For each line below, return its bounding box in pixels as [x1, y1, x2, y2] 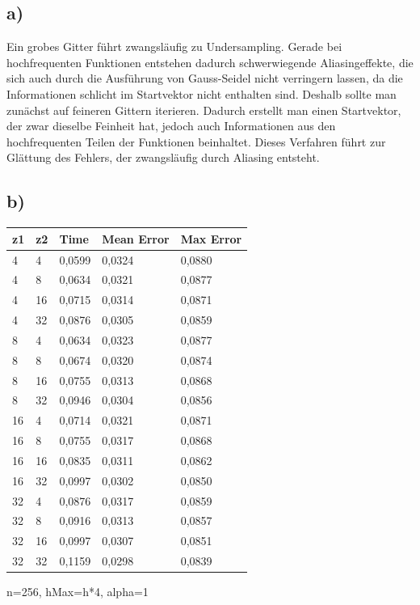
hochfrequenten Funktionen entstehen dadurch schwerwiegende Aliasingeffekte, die [6, 53, 414, 70]
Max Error [180, 230, 242, 247]
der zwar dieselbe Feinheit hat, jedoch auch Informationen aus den [6, 117, 336, 134]
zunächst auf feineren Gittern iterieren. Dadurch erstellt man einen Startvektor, [6, 101, 401, 118]
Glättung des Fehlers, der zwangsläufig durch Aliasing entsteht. [6, 149, 320, 166]
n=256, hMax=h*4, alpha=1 [6, 583, 149, 600]
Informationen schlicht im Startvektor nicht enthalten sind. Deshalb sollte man [6, 85, 397, 102]
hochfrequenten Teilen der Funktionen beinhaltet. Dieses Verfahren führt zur [6, 133, 386, 150]
